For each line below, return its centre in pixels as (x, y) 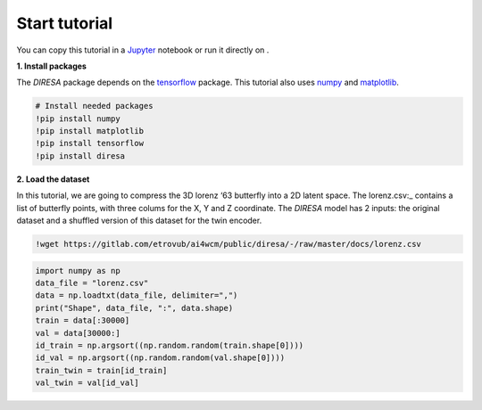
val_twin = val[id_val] (87, 383)
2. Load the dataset (53, 179)
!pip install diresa (80, 156)
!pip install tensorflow (90, 143)
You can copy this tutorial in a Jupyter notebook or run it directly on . (143, 50)
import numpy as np (78, 271)
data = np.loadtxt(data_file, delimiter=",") (137, 295)
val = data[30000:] (78, 333)
